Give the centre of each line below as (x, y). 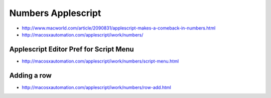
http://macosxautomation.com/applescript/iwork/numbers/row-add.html (97, 87)
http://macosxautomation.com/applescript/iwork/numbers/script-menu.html (100, 61)
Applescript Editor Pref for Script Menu (72, 49)
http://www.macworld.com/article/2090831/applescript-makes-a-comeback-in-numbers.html (119, 28)
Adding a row (31, 75)
